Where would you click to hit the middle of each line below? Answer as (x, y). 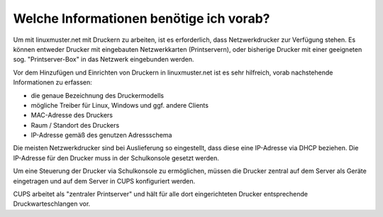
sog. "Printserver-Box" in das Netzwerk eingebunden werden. (104, 60)
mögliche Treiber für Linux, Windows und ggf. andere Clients (120, 105)
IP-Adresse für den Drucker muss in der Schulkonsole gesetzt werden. (116, 158)
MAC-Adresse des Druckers (72, 115)
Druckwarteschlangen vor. (52, 204)
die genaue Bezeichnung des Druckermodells (98, 95)
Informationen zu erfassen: (52, 82)
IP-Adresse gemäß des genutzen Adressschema (101, 135)
